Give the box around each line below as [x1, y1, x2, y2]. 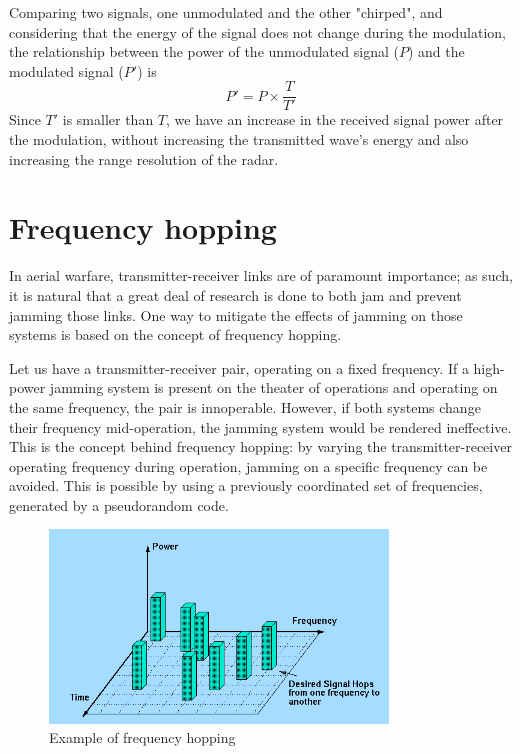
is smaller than [62, 109, 154, 130]
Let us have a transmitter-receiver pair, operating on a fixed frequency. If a [9, 357, 469, 378]
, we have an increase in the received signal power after [166, 109, 504, 130]
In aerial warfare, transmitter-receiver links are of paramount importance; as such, [9, 265, 513, 286]
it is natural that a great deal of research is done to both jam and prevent [9, 284, 462, 305]
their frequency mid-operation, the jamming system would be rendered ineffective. [9, 416, 512, 437]
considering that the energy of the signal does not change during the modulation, [9, 21, 506, 42]
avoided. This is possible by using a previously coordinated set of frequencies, [9, 475, 483, 496]
